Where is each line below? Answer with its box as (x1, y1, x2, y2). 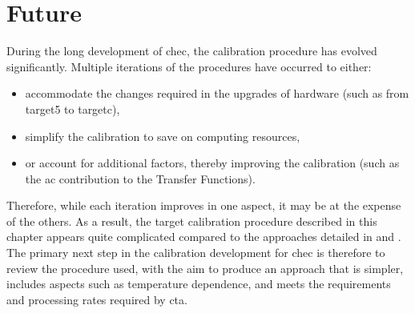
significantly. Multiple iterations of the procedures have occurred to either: (6, 58, 372, 74)
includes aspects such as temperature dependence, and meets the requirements (6, 275, 391, 292)
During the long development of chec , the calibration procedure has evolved (6, 42, 377, 59)
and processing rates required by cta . (6, 291, 187, 307)
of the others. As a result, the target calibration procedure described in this (6, 212, 377, 229)
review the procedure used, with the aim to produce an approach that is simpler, (6, 259, 404, 276)
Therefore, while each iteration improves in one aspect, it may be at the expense (6, 197, 401, 214)
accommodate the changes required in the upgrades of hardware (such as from (25, 85, 409, 102)
